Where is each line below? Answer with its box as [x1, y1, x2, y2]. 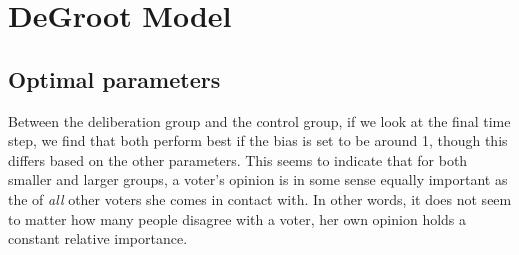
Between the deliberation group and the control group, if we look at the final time [8, 110, 511, 131]
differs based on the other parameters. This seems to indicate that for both [8, 149, 468, 170]
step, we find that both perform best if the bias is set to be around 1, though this [8, 130, 508, 151]
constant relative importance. [8, 228, 188, 249]
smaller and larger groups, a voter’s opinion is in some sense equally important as [8, 169, 508, 190]
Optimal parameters [8, 63, 221, 94]
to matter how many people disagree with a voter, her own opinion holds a [8, 208, 467, 229]
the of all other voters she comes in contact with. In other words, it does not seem [8, 188, 512, 209]
